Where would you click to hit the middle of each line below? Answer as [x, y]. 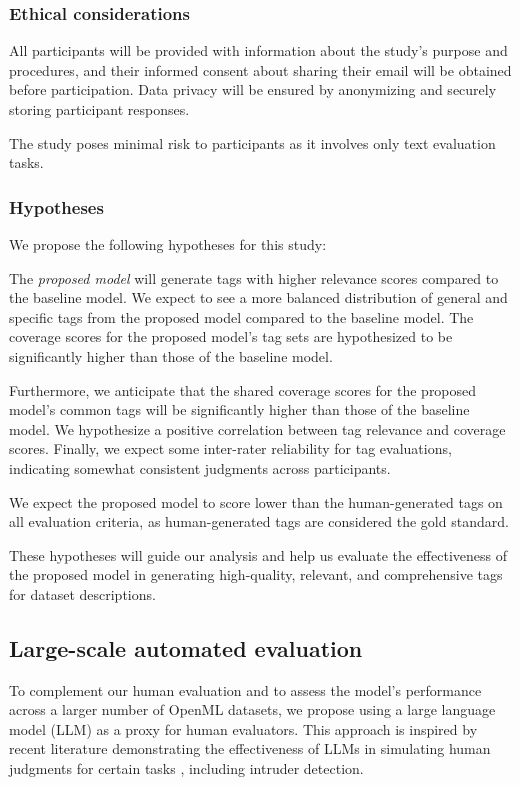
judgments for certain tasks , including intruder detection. [186, 768]
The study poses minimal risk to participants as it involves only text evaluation [252, 142]
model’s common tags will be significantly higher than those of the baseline [239, 409]
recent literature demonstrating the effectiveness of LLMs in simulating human [250, 748]
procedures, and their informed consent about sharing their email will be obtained [260, 69]
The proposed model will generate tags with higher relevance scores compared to [254, 277]
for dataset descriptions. [82, 593]
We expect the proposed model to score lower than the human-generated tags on [256, 501]
